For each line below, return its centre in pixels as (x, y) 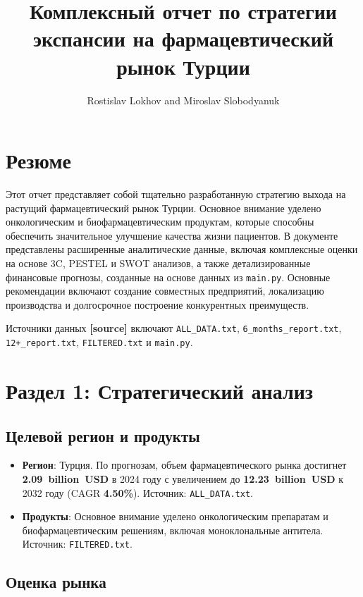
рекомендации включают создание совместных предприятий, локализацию (165, 291)
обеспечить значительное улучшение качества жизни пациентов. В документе (172, 235)
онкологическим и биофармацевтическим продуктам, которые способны (160, 222)
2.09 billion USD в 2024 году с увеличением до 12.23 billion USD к (183, 478)
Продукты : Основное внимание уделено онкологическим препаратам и (175, 516)
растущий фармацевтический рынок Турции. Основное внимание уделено (164, 208)
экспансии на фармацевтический (183, 38)
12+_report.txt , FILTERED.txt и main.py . (99, 342)
